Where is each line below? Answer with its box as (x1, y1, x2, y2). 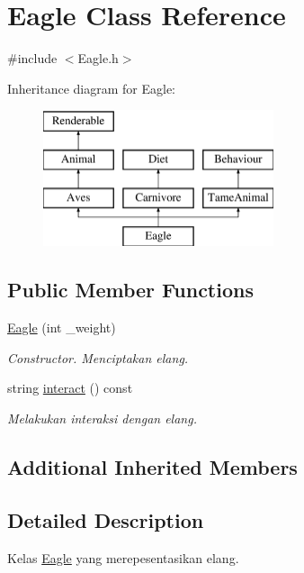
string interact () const (7, 378, 133, 397)
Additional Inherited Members (7, 453, 298, 481)
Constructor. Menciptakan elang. (7, 348, 189, 367)
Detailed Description (7, 505, 204, 533)
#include (7, 49, 58, 68)
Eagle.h (77, 49, 119, 68)
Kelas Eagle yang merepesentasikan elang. (7, 548, 239, 567)
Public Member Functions (7, 276, 254, 304)
